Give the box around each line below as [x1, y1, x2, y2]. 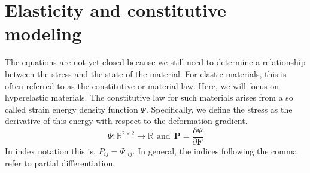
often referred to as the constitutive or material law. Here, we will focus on [5, 79, 279, 92]
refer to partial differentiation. [5, 157, 116, 169]
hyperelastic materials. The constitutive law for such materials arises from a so [5, 91, 293, 104]
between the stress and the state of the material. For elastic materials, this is [5, 67, 287, 80]
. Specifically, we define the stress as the [145, 102, 293, 115]
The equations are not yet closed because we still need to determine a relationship [5, 56, 306, 68]
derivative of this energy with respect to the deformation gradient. [5, 114, 248, 127]
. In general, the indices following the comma [132, 144, 297, 157]
